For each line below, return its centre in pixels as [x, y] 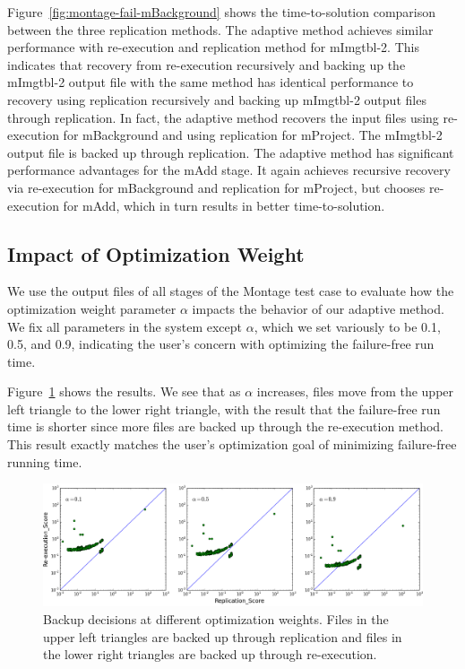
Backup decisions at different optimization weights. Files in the [216, 618]
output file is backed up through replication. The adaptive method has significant [231, 152]
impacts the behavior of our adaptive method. [318, 308]
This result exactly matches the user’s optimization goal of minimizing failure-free [232, 444]
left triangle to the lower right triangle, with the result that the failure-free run [224, 408]
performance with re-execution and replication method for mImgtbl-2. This [213, 47]
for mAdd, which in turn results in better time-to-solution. [224, 205]
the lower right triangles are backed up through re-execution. [210, 654]
